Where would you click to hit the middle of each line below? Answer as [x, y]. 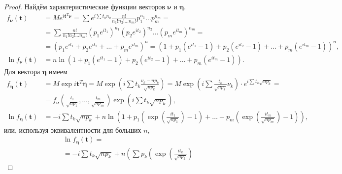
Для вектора [22, 71]
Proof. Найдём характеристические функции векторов [85, 6]
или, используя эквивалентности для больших [73, 130]
